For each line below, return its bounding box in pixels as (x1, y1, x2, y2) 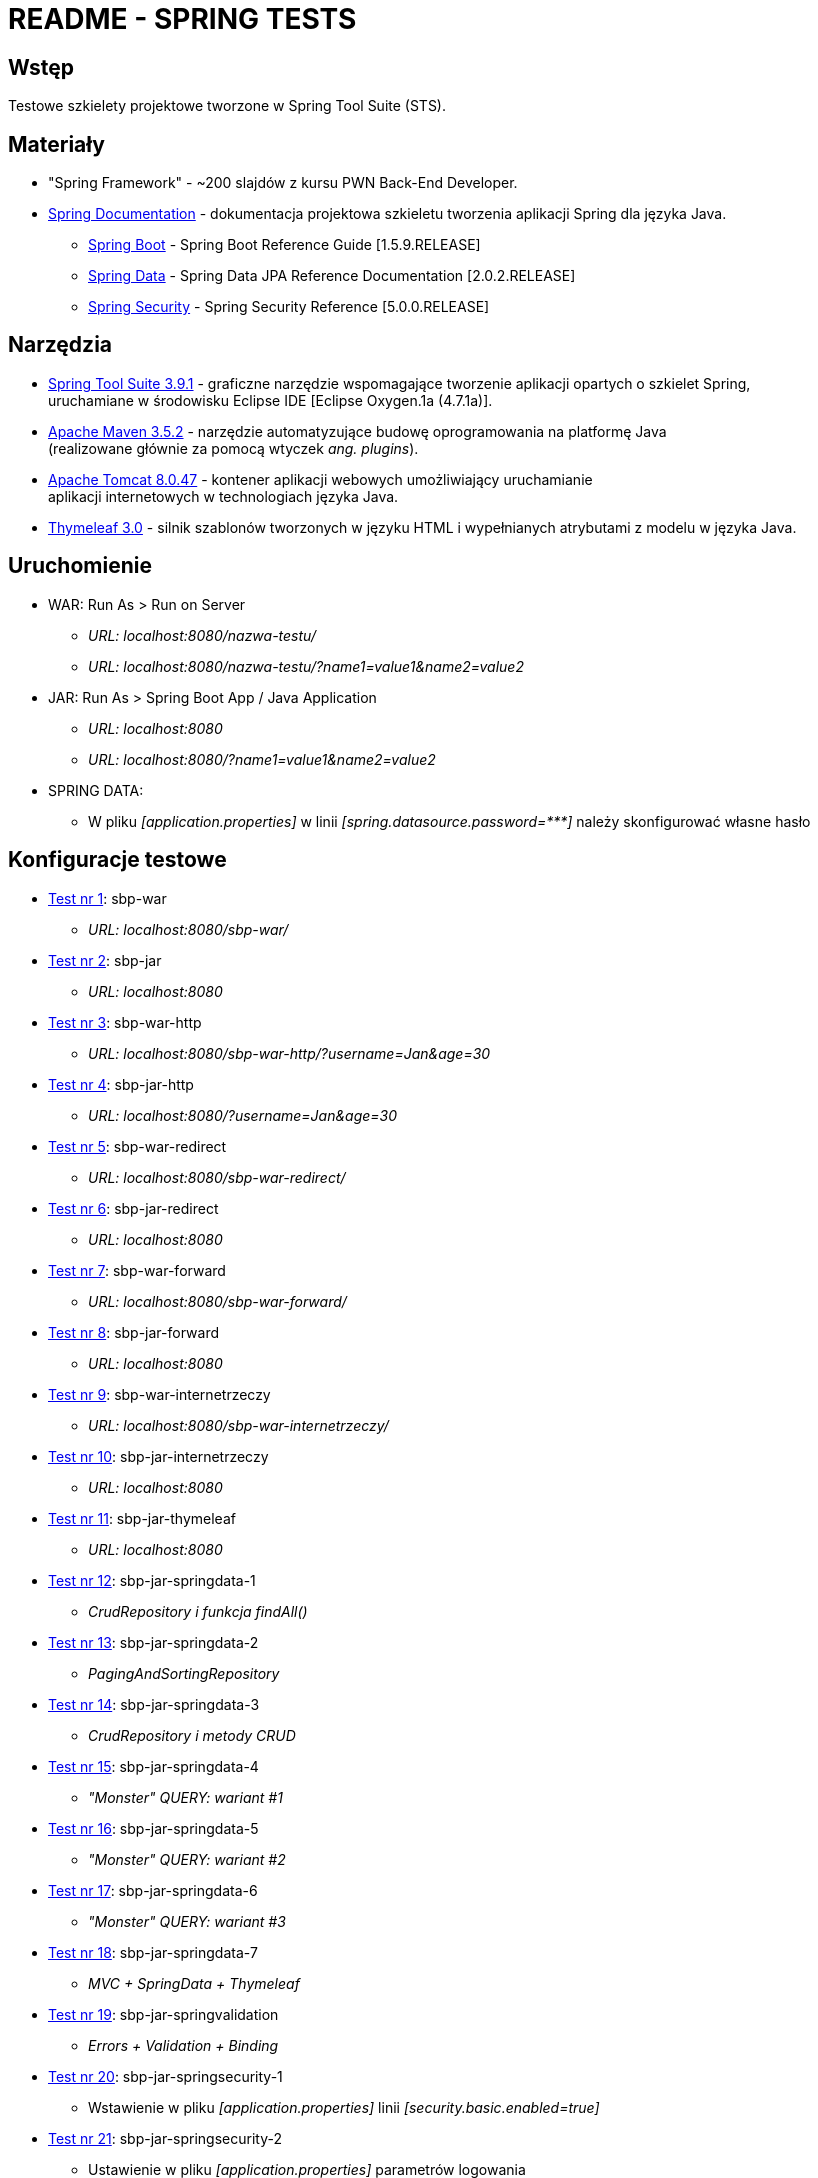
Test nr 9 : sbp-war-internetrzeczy (48, 1385, 271, 1403)
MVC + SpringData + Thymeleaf (88, 1974, 300, 1992)
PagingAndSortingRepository (88, 1664, 280, 1682)
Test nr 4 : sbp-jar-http (48, 1075, 194, 1093)
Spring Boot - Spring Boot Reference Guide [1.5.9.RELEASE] (88, 236, 481, 254)
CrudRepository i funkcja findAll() (88, 1602, 308, 1620)
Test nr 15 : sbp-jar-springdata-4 (48, 1757, 259, 1775)
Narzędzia (8, 332, 113, 358)
